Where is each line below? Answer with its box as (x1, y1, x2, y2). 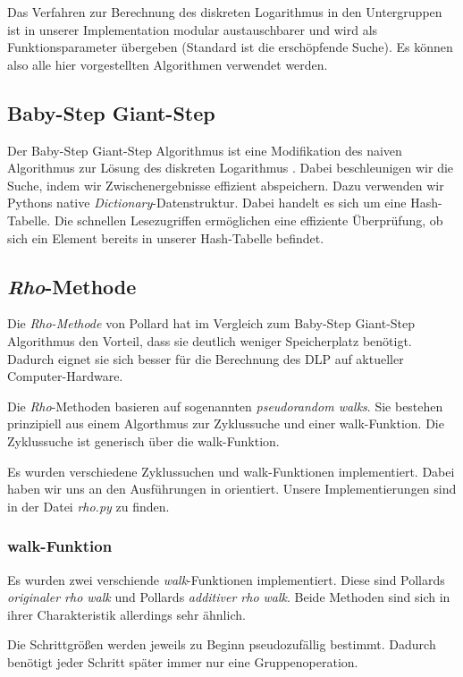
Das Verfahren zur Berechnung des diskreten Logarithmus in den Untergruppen (7, 3, 442, 21)
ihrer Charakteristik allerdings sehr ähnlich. (7, 605, 246, 623)
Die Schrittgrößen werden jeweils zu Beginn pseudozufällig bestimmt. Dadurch (7, 635, 436, 654)
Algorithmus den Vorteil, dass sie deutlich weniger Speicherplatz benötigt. (7, 331, 412, 350)
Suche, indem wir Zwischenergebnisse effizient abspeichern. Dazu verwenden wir (7, 175, 444, 194)
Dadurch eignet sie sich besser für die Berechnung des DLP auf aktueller (7, 349, 404, 368)
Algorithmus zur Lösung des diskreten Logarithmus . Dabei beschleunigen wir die (7, 158, 454, 177)
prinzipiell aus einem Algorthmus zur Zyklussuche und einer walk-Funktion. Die (7, 414, 444, 433)
